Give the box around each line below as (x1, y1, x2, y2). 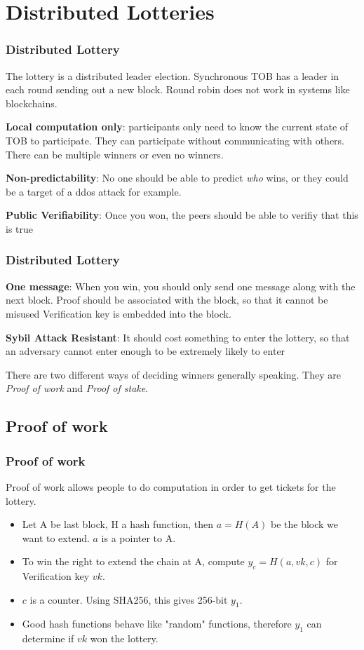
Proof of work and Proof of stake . (6, 381, 149, 395)
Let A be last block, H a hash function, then (22, 517, 213, 531)
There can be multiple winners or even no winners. (6, 147, 224, 161)
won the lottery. (90, 631, 159, 646)
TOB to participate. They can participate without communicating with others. (6, 133, 345, 147)
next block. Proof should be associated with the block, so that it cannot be (6, 292, 328, 307)
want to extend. (22, 530, 90, 545)
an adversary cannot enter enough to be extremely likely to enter (6, 344, 285, 358)
